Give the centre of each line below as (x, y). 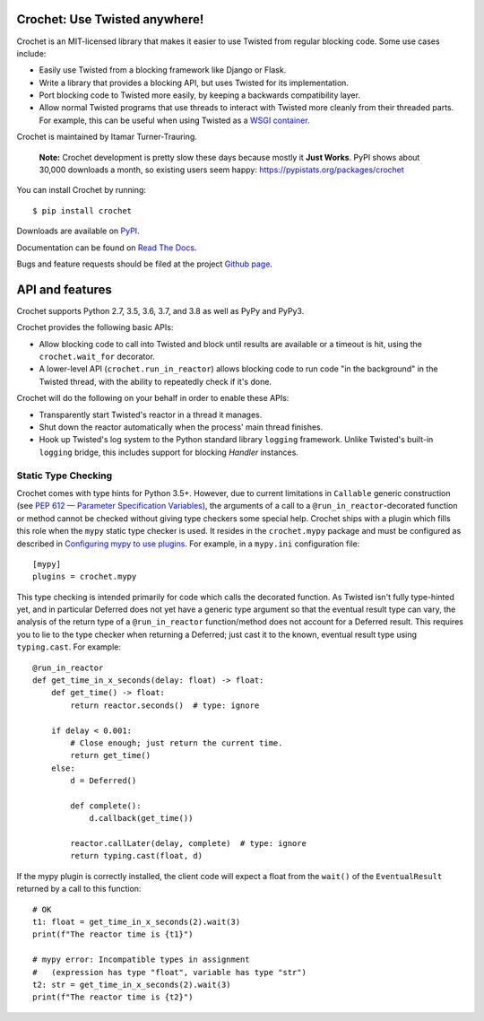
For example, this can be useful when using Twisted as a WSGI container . (174, 120)
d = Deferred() (104, 781)
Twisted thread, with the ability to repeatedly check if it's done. (156, 381)
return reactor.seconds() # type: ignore (165, 705)
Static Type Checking (64, 476)
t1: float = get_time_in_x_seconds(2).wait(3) (137, 922)
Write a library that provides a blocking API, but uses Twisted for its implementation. (194, 83)
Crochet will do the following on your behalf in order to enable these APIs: (153, 398)
